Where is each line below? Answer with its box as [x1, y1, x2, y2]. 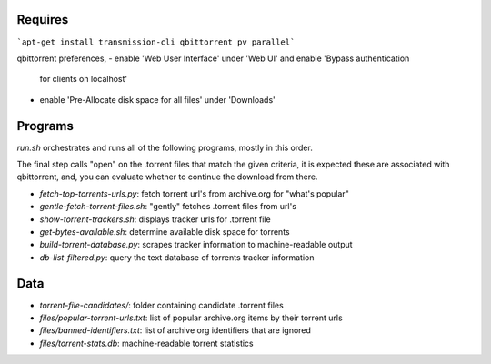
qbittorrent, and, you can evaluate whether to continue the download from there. [16, 171, 318, 182]
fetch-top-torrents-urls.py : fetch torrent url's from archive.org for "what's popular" [39, 187, 349, 199]
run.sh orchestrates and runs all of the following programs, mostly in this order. [16, 142, 313, 153]
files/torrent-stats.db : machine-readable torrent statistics [39, 338, 254, 349]
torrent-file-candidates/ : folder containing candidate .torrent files [39, 299, 284, 310]
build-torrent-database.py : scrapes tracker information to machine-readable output [39, 239, 354, 250]
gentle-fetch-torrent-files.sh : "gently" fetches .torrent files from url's [39, 201, 297, 212]
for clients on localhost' [39, 74, 127, 85]
